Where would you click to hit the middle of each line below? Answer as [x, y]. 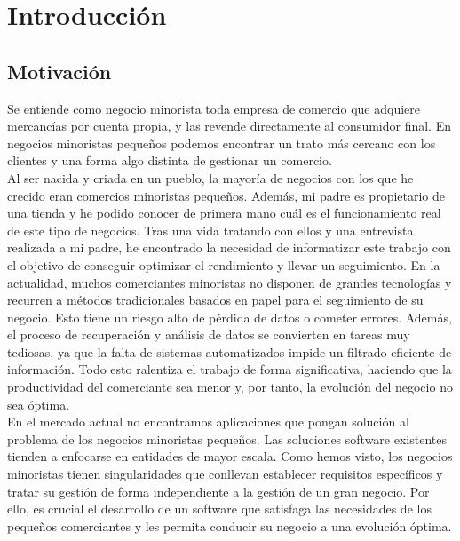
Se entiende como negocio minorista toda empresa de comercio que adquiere [214, 108]
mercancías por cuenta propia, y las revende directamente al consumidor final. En [229, 126]
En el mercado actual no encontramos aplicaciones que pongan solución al [208, 422]
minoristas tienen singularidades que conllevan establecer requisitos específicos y [225, 474]
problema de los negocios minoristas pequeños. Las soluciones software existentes [227, 438]
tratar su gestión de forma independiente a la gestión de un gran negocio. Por [218, 491]
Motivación [59, 71]
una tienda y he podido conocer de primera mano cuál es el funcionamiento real [224, 213]
